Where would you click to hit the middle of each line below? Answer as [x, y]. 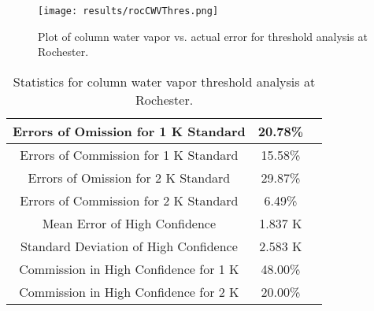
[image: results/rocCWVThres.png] [128, 11]
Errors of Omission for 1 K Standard [129, 131]
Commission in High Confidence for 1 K [129, 268]
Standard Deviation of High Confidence [129, 246]
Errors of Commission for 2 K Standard [129, 200]
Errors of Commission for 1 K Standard [129, 154]
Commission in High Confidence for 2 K [129, 291]
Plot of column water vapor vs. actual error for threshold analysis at [203, 36]
